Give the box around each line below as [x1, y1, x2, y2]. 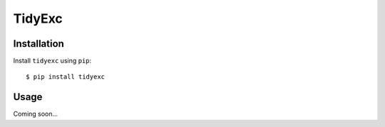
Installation [13, 38, 64, 50]
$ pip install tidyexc [26, 73, 106, 81]
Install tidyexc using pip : [13, 57, 92, 65]
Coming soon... [13, 110, 58, 118]
